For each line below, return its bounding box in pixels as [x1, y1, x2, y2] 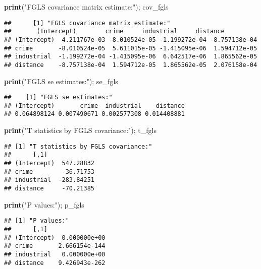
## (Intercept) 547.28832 [4, 160, 94, 167]
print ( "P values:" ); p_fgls [4, 199, 84, 210]
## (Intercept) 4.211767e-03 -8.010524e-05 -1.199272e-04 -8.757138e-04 [4, 36, 257, 43]
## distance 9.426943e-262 [4, 259, 106, 266]
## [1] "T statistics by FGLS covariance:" [4, 143, 152, 150]
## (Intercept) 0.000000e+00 [4, 234, 106, 241]
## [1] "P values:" [4, 217, 69, 225]
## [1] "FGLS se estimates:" [4, 94, 113, 101]
